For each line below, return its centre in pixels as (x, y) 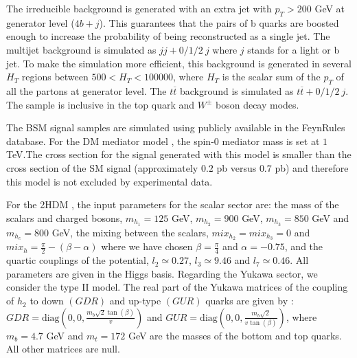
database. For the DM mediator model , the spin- (110, 141)
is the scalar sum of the (271, 77)
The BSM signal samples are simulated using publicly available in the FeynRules (176, 127)
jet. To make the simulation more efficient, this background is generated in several (179, 63)
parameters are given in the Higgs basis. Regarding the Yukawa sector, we (162, 273)
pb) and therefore (312, 167)
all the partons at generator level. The (87, 90)
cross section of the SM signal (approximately (102, 167)
